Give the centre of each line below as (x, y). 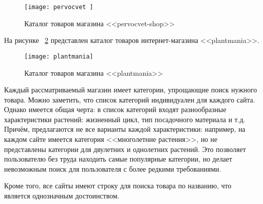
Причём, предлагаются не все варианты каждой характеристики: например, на (125, 129)
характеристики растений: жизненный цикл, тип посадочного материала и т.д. (125, 119)
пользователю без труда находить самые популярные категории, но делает (118, 159)
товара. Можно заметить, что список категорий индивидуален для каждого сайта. (130, 99)
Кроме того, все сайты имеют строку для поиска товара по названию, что (118, 186)
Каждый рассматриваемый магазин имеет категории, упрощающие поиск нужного (131, 90)
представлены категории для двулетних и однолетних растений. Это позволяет (125, 149)
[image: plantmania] (59, 56)
